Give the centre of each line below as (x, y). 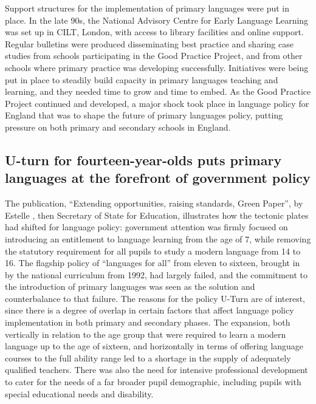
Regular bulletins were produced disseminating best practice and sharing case (149, 43)
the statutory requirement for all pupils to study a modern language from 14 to (153, 251)
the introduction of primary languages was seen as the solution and (130, 286)
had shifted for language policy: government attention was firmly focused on (146, 227)
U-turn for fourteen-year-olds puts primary (143, 159)
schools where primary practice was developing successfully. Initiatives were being (157, 67)
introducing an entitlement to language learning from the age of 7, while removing (158, 238)
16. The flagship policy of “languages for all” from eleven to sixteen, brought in (153, 263)
